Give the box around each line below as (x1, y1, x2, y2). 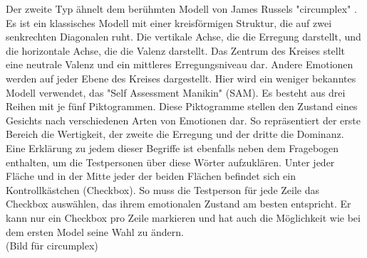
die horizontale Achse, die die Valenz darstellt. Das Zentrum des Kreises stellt (6, 43, 346, 58)
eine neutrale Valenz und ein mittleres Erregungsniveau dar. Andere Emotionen (6, 57, 353, 72)
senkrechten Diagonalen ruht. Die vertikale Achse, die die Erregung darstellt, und (6, 29, 361, 44)
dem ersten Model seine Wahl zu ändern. (6, 224, 184, 239)
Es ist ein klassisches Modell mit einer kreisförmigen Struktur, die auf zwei (6, 15, 332, 30)
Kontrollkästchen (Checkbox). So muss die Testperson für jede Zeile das (6, 182, 320, 197)
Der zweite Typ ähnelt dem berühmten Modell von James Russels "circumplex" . (6, 1, 357, 16)
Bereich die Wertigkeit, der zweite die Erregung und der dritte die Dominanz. (6, 127, 344, 141)
